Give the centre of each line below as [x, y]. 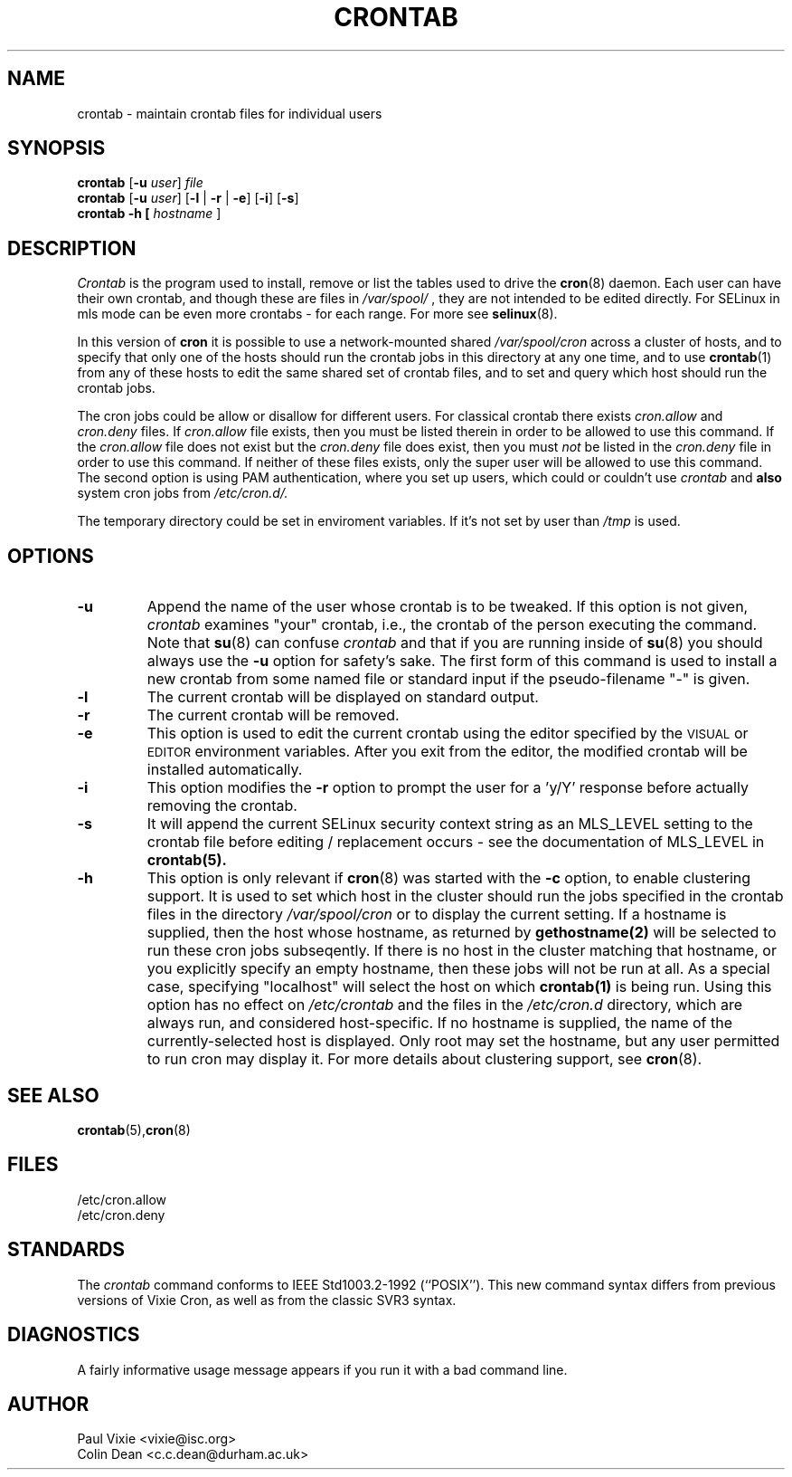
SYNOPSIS [57, 148]
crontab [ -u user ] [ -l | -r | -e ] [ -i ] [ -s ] [188, 198]
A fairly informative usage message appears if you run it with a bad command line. [322, 1369]
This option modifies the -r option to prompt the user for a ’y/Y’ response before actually [448, 788]
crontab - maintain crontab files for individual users [230, 113]
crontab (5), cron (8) [134, 1129]
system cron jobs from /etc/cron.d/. [183, 493]
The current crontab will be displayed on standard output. [343, 697]
